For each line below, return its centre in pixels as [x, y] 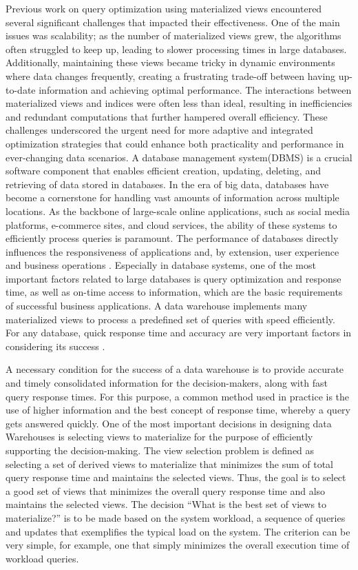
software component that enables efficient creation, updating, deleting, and [163, 171]
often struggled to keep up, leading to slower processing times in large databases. [176, 49]
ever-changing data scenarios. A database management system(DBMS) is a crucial [179, 157]
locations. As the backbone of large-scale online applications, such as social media [178, 211]
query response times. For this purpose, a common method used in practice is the [178, 396]
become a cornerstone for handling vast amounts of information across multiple [172, 197]
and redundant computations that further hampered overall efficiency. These [167, 116]
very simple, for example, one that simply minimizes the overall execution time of [178, 545]
